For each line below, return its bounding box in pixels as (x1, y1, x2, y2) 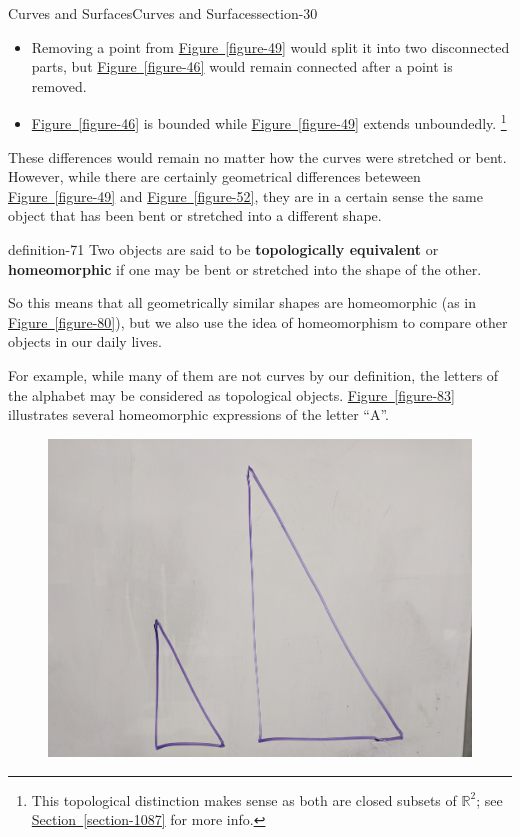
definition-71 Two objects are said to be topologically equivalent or (8, 239, 439, 259)
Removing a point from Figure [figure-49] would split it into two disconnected (31, 36, 510, 57)
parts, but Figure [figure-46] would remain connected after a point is (31, 56, 453, 77)
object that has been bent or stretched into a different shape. (8, 205, 382, 226)
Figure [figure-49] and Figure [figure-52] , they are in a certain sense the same (8, 185, 483, 206)
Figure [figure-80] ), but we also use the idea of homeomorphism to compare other (8, 311, 508, 332)
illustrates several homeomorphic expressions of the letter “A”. (8, 404, 389, 425)
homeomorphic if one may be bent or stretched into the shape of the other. (8, 258, 482, 279)
